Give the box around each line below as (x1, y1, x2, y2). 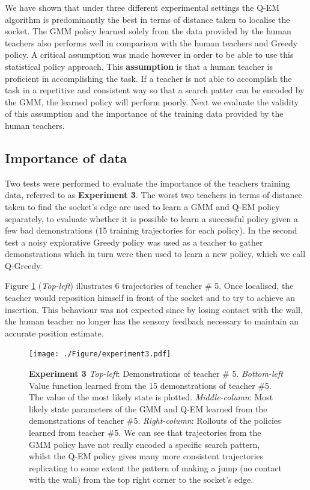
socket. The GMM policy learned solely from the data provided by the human (5, 25, 291, 37)
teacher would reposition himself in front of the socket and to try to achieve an (5, 291, 295, 304)
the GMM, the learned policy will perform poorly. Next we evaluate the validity (5, 95, 299, 108)
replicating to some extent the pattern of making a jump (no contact (29, 461, 282, 474)
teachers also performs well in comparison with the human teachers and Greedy (5, 36, 298, 49)
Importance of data (5, 148, 127, 167)
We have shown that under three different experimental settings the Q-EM (5, 1, 280, 13)
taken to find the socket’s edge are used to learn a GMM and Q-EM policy (5, 200, 280, 212)
